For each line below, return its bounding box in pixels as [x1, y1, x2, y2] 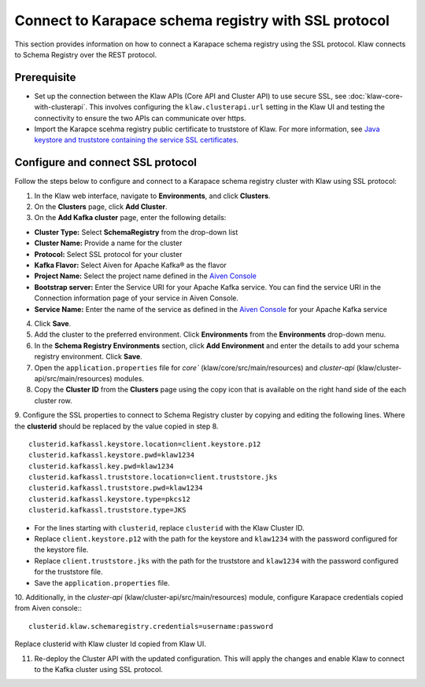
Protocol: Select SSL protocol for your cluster [34, 249, 183, 259]
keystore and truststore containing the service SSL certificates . [34, 135, 239, 145]
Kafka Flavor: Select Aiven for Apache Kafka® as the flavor [34, 260, 227, 270]
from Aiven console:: [14, 604, 82, 613]
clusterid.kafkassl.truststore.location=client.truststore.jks [28, 472, 278, 482]
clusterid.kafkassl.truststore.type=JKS [28, 505, 187, 515]
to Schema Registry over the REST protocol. [14, 50, 157, 59]
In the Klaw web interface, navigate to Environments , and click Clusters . [34, 191, 271, 200]
